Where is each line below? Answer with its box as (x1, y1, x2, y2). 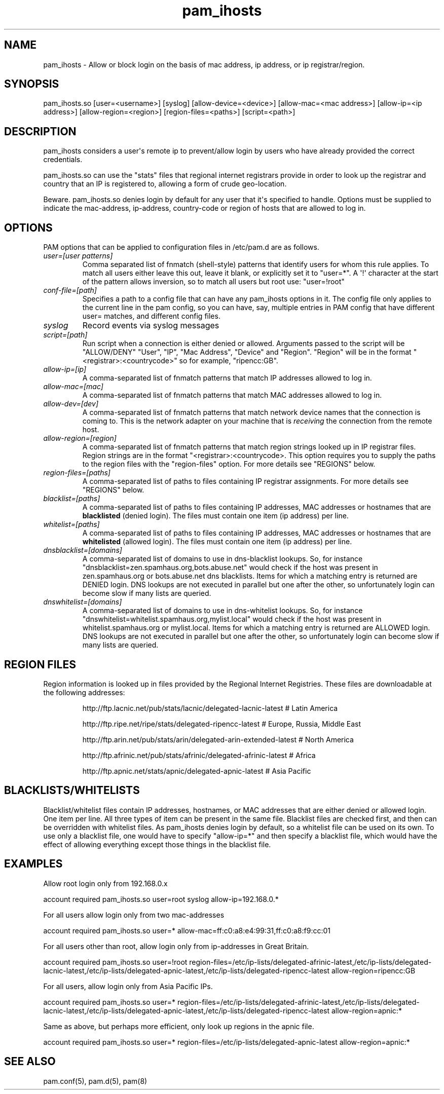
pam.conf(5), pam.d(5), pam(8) (43, 1076, 147, 1085)
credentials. (43, 155, 83, 164)
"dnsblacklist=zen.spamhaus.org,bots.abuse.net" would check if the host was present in (82, 563, 378, 572)
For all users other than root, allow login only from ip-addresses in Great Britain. (43, 941, 309, 951)
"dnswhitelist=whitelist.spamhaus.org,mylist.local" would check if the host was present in (82, 615, 382, 624)
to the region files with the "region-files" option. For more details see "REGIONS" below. (82, 460, 376, 469)
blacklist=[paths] (43, 494, 100, 503)
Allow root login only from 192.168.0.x (43, 879, 168, 888)
